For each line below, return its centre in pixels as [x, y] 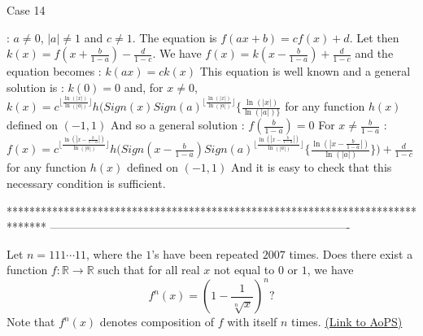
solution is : [35, 87]
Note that [31, 322]
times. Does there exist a [351, 253]
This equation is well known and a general [305, 71]
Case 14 [26, 10]
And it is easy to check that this [311, 167]
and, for [144, 87]
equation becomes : [54, 71]
